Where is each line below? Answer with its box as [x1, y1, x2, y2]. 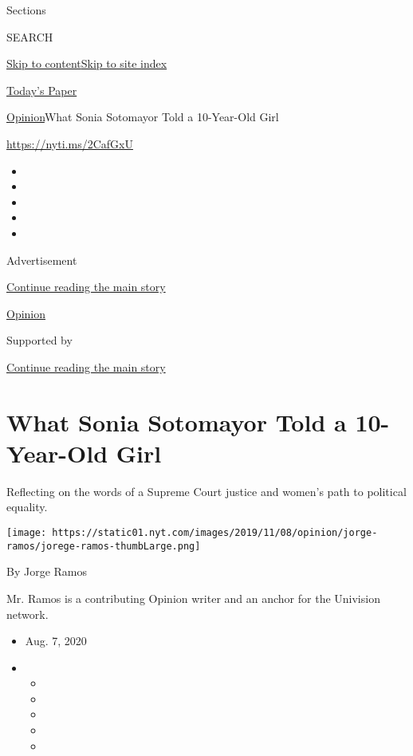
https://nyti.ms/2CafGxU [6, 135, 133, 152]
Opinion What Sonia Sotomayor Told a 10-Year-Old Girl [6, 108, 279, 125]
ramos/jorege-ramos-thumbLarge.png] [6, 540, 201, 552]
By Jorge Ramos [6, 563, 88, 580]
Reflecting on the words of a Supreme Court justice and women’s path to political [6, 482, 407, 499]
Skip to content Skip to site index [6, 55, 167, 72]
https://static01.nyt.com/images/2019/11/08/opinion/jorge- [52, 527, 378, 538]
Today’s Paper [6, 81, 77, 98]
